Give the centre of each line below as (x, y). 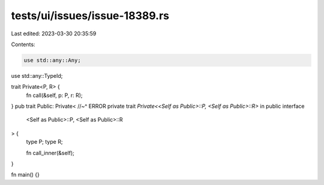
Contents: (23, 44)
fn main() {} (25, 175)
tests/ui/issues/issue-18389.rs (90, 16)
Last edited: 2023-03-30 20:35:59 (54, 34)
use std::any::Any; (52, 60)
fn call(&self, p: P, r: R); (55, 95)
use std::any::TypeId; (37, 75)
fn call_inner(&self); (50, 153)
